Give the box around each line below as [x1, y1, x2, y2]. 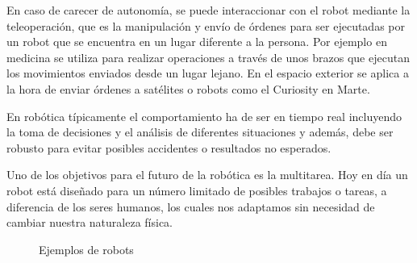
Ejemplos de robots [39, 240, 134, 257]
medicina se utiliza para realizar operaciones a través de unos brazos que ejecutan [6, 48, 410, 65]
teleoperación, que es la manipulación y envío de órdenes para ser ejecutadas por [6, 17, 405, 34]
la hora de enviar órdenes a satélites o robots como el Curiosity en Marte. [6, 80, 370, 97]
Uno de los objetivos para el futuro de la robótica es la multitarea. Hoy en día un [6, 166, 408, 183]
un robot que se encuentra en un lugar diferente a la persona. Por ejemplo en [6, 33, 387, 50]
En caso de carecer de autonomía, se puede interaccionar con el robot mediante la [6, 2, 411, 18]
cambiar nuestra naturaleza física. [6, 214, 173, 231]
